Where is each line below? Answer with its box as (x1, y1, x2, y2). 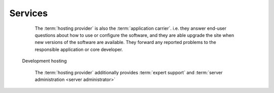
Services (9, 8, 48, 19)
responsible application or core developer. (35, 46, 123, 53)
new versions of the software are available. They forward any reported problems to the (35, 39, 217, 45)
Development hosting (22, 58, 67, 64)
